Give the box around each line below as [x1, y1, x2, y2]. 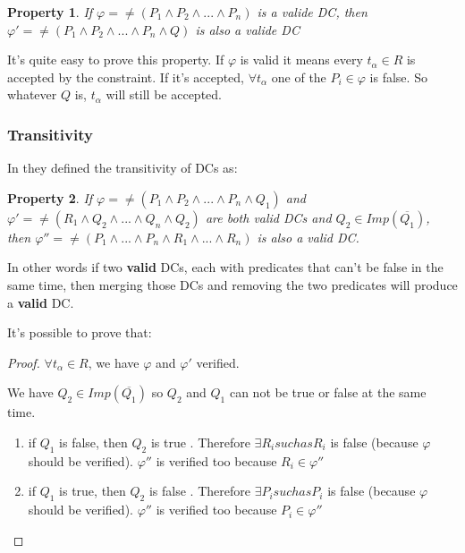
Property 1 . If [7, 3, 93, 21]
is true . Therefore [150, 432, 250, 451]
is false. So [369, 67, 427, 86]
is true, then [59, 481, 126, 500]
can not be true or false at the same [229, 383, 427, 402]
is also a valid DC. [257, 227, 359, 246]
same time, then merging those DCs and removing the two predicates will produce [7, 275, 458, 294]
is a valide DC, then [257, 3, 368, 21]
